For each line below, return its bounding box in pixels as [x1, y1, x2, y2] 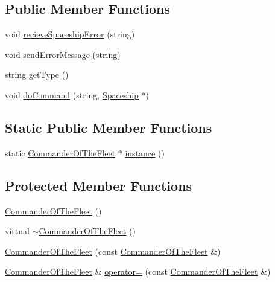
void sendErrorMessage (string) [5, 48, 121, 60]
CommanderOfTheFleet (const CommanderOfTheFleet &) [5, 245, 221, 257]
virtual [5, 225, 30, 237]
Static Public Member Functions [5, 118, 212, 136]
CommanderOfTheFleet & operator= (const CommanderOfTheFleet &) [5, 265, 271, 278]
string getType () [5, 68, 69, 81]
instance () [125, 146, 165, 159]
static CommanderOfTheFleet [5, 146, 116, 159]
